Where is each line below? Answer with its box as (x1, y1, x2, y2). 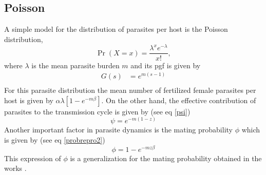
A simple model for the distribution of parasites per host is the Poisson (4, 24, 228, 34)
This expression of (4, 152, 61, 163)
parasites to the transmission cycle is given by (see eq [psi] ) (4, 106, 191, 116)
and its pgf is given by (130, 60, 201, 70)
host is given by (4, 94, 53, 105)
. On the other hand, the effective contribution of (101, 94, 256, 105)
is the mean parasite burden (31, 60, 120, 70)
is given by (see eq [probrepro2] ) (4, 134, 105, 145)
